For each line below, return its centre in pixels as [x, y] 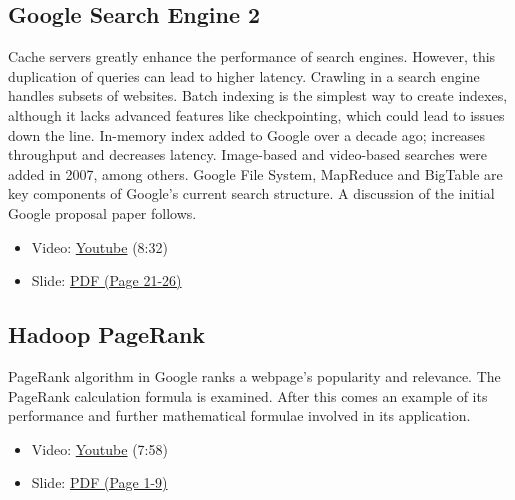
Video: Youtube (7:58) [99, 448]
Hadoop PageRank [107, 334]
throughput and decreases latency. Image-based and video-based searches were [247, 154]
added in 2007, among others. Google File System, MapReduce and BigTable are [255, 173]
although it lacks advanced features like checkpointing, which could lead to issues [256, 114]
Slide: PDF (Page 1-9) [99, 482]
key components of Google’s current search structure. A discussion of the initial [251, 193]
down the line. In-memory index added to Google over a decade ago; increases [247, 134]
